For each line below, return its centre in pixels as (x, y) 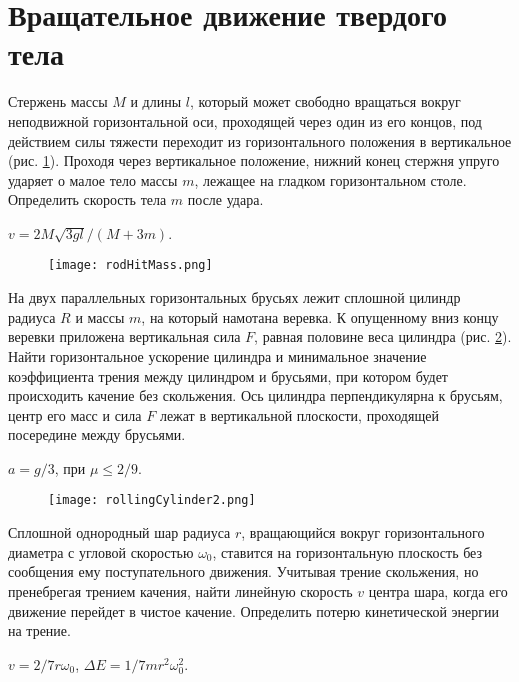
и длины (156, 101)
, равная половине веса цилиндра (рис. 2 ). (383, 336)
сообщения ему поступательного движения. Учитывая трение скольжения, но (243, 571)
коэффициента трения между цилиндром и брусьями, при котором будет (228, 375)
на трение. (39, 630)
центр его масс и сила (75, 414)
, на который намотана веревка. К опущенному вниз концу (320, 316)
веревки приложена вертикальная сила (124, 336)
